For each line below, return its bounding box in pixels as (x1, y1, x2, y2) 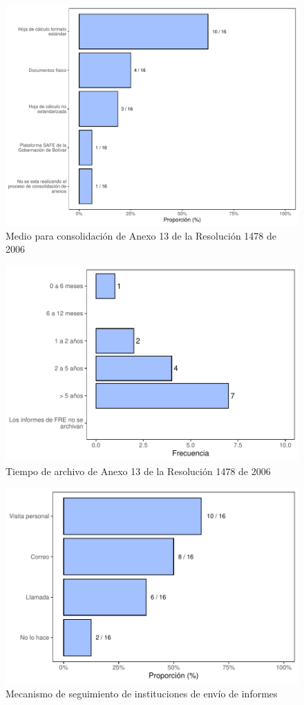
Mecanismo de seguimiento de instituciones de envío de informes (6, 686, 278, 700)
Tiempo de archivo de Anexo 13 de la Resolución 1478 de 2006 (6, 464, 271, 479)
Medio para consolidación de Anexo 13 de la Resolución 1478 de (6, 228, 276, 242)
